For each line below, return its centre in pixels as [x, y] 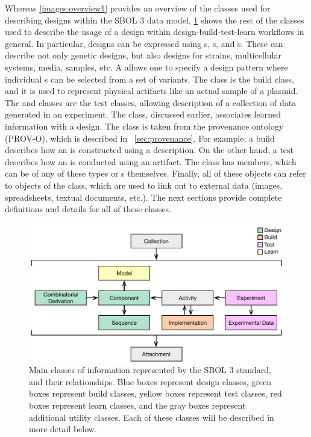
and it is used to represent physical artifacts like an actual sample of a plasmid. [152, 91]
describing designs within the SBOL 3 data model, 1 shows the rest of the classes [155, 20]
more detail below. [63, 429]
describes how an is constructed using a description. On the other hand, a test [149, 150]
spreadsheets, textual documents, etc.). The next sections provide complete [143, 197]
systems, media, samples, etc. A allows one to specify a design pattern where [146, 67]
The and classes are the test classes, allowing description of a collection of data [151, 102]
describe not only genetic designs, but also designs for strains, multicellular [143, 55]
